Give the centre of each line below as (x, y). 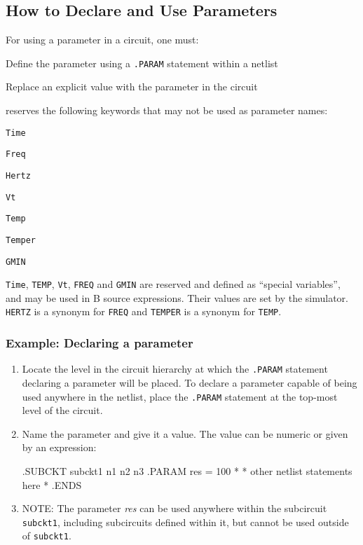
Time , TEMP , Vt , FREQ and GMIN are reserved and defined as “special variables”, (173, 284)
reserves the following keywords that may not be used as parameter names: (167, 110)
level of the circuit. (62, 410)
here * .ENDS (52, 484)
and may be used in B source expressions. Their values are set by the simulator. (177, 297)
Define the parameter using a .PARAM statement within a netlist (142, 63)
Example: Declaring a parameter (100, 343)
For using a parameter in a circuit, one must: (102, 40)
